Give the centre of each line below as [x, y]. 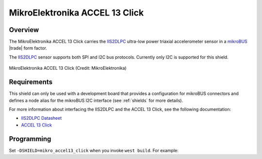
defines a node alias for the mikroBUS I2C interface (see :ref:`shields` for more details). [96, 100]
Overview [24, 30]
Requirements [31, 82]
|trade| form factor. [28, 48]
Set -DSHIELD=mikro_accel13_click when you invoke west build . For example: [94, 150]
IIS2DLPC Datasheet [41, 118]
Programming [30, 139]
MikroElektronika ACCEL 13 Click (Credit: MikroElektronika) [68, 68]
